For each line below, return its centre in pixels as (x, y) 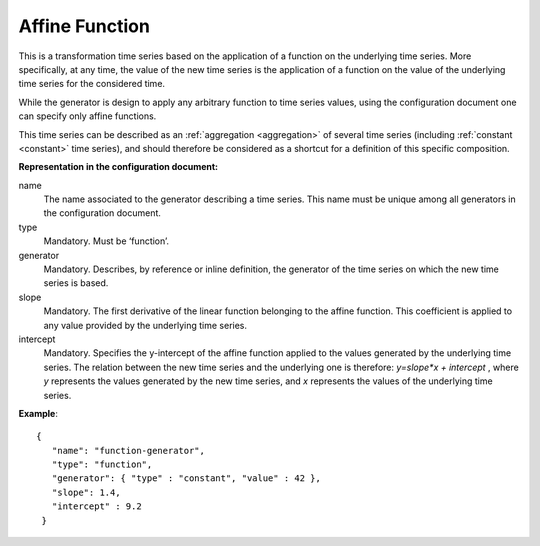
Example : (38, 413)
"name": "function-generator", (128, 450)
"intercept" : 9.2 (96, 506)
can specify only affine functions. (87, 116)
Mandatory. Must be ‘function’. (106, 241)
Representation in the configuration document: (118, 167)
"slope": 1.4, (86, 492)
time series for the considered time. (91, 84)
